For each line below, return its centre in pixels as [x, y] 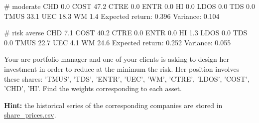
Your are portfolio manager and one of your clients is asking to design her [117, 59]
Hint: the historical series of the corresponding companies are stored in [113, 105]
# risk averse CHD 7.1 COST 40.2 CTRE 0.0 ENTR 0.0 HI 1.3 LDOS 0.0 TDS [126, 33]
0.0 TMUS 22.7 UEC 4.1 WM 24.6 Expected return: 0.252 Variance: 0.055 [118, 42]
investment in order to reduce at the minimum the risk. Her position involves [122, 68]
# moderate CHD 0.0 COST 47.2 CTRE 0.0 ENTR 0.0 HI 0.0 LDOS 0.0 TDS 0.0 [129, 6]
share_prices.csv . [30, 115]
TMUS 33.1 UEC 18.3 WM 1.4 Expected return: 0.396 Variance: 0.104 [112, 16]
